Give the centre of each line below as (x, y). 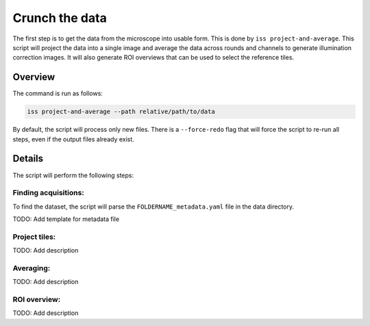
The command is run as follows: (58, 93)
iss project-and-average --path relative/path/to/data (121, 112)
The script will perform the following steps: (73, 175)
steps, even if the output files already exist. (74, 139)
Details (28, 159)
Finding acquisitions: (49, 193)
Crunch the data (60, 18)
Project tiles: (34, 237)
